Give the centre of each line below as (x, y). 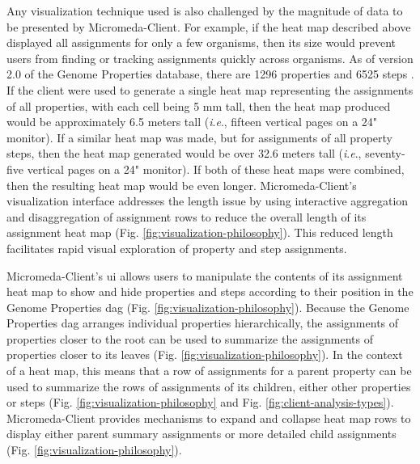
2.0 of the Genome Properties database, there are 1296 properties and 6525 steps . (210, 74)
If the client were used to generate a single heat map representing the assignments (210, 89)
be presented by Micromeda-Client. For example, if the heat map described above (209, 26)
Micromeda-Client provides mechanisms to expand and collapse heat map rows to (209, 418)
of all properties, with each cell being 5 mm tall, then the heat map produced (199, 105)
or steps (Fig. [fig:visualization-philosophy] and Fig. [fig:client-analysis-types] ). (200, 402)
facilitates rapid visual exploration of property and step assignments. (177, 248)
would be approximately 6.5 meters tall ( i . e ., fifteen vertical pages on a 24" (192, 122)
